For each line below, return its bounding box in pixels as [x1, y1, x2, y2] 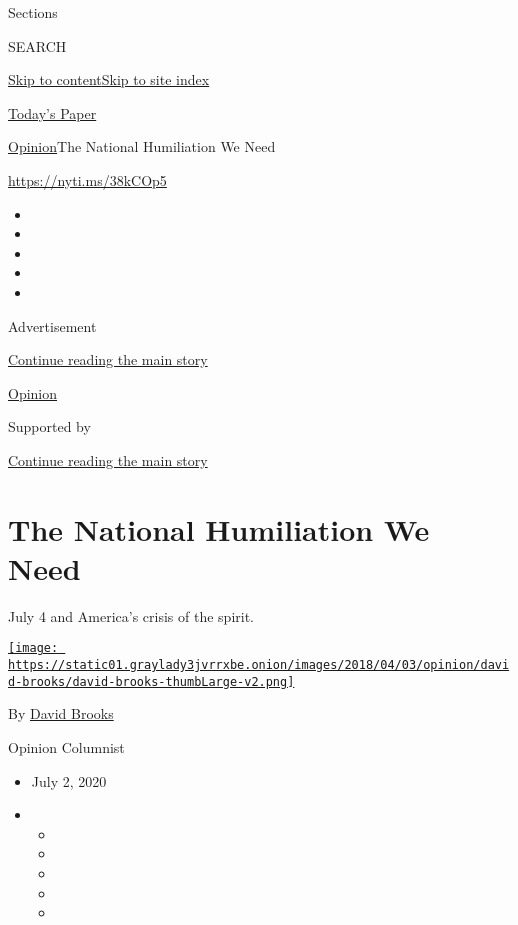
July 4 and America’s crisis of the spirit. [8, 605, 255, 626]
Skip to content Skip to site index [8, 69, 210, 90]
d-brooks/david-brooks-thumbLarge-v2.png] [8, 674, 295, 689]
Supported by [8, 416, 91, 437]
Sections [8, 2, 58, 22]
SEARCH [8, 35, 67, 56]
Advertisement [8, 315, 97, 336]
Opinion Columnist [8, 736, 125, 757]
